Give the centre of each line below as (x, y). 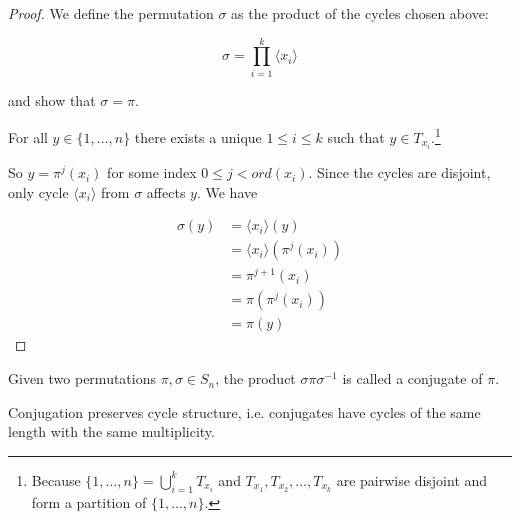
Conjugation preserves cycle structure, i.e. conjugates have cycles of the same (244, 411)
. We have (227, 191)
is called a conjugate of (412, 378)
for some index (152, 172)
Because (56, 479)
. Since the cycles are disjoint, (399, 172)
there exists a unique (198, 136)
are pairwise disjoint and (412, 479)
